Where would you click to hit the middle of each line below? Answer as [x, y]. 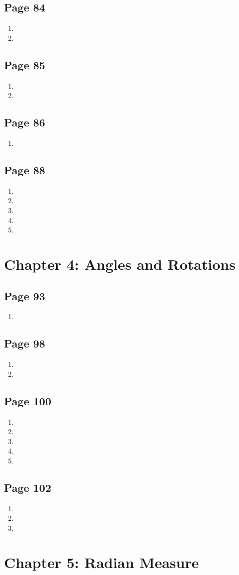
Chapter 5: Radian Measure [102, 562]
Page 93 [25, 295]
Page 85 [25, 64]
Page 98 [25, 343]
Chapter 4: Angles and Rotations [120, 264]
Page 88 [25, 170]
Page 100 [28, 401]
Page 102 [28, 487]
